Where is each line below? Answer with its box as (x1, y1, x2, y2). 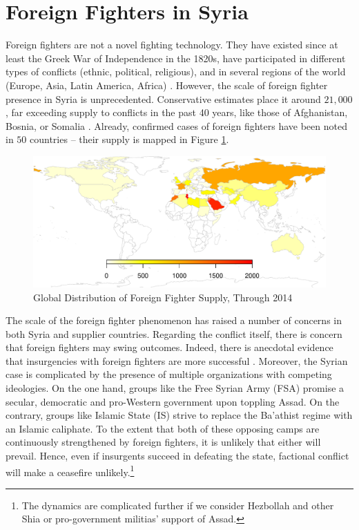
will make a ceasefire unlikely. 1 (6, 462, 135, 479)
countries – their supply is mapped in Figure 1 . (30, 132, 229, 146)
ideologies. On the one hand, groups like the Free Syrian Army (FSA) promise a (6, 381, 345, 395)
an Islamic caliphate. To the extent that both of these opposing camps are (6, 421, 320, 435)
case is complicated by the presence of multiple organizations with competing (6, 367, 332, 381)
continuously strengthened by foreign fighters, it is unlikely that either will (6, 435, 321, 449)
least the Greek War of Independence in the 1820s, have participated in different (6, 50, 346, 65)
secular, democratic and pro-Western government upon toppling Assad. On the (6, 394, 340, 408)
